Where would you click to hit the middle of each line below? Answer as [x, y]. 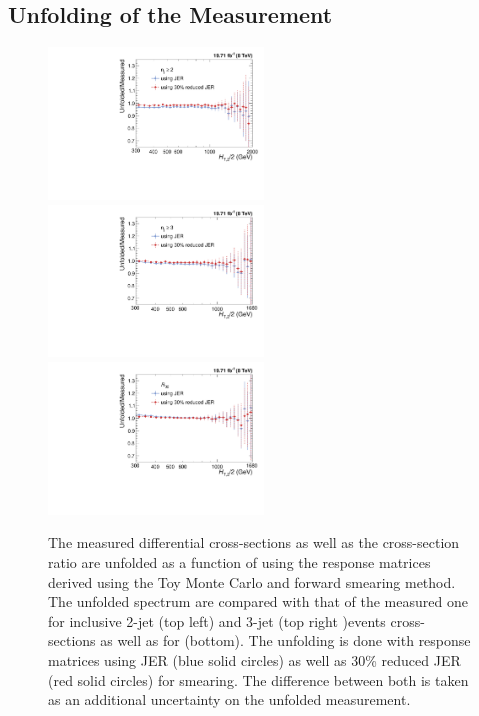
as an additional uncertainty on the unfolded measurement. [229, 699]
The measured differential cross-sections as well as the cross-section [254, 542]
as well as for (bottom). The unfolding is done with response [285, 640]
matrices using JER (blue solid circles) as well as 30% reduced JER [254, 659]
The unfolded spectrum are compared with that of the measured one [258, 601]
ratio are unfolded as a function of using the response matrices [239, 562]
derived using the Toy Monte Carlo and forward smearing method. [252, 581]
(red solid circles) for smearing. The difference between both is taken [258, 679]
